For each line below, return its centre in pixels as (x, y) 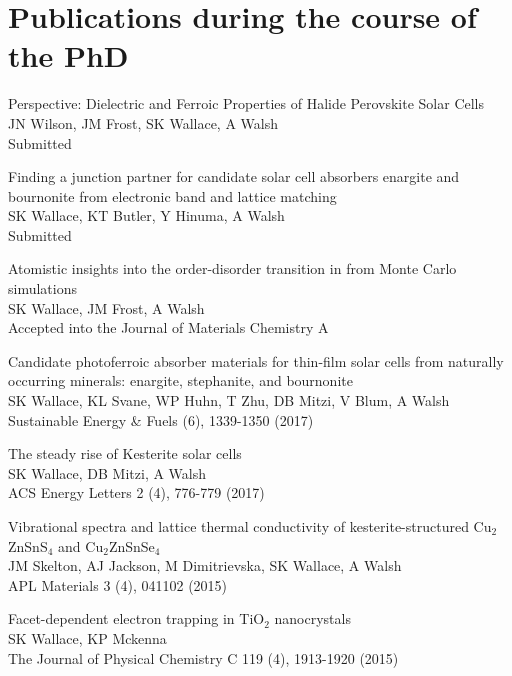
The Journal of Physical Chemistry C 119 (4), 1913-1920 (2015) (203, 657)
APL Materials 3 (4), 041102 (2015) (118, 584)
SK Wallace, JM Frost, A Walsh (106, 307)
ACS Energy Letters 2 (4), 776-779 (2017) (136, 492)
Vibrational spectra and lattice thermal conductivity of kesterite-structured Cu (250, 526)
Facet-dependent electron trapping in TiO (136, 618)
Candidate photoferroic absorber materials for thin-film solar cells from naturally (256, 360)
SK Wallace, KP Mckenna (87, 637)
